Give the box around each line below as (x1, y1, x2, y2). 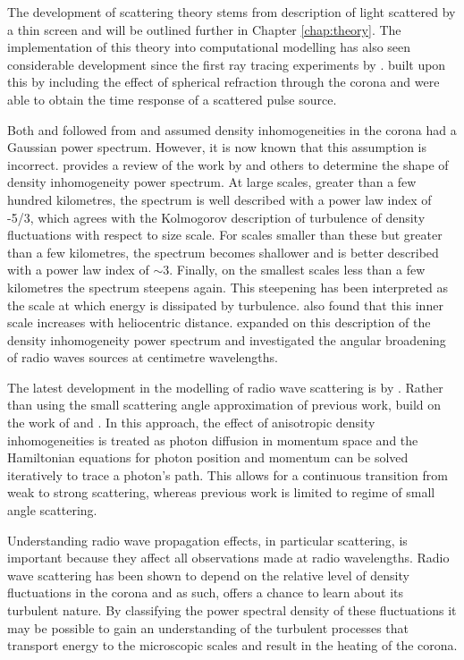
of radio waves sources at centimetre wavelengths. (7, 348, 278, 367)
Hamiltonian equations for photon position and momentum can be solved (7, 448, 409, 467)
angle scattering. (7, 501, 97, 520)
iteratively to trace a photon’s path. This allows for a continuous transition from (7, 465, 448, 484)
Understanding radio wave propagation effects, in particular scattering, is (7, 530, 408, 549)
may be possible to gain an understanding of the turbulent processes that (7, 618, 409, 637)
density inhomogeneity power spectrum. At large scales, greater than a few (7, 173, 417, 191)
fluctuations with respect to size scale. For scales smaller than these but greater (7, 225, 443, 244)
